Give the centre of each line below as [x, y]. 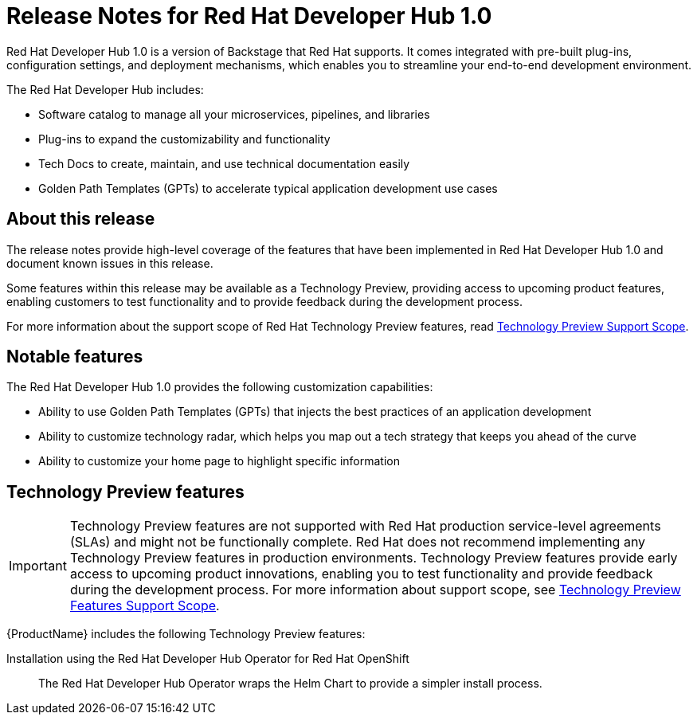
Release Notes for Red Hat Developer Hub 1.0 [249, 16]
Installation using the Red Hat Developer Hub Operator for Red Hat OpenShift [208, 659]
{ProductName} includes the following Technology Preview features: [186, 634]
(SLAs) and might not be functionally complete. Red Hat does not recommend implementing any [358, 542]
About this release [81, 219]
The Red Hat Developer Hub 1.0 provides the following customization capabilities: [220, 387]
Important [38, 566]
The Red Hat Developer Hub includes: [105, 89]
